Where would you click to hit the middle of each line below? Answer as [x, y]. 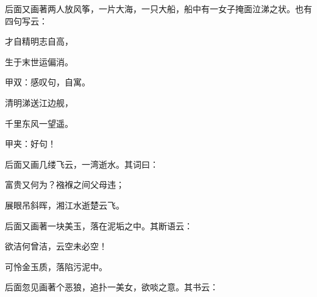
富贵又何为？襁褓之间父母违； [65, 184]
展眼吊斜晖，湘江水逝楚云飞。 [65, 205]
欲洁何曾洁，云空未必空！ [56, 246]
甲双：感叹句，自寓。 [48, 82]
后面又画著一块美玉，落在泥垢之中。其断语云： [99, 225]
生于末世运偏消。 [39, 61]
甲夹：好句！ [30, 144]
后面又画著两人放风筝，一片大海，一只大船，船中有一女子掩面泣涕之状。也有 [158, 9]
